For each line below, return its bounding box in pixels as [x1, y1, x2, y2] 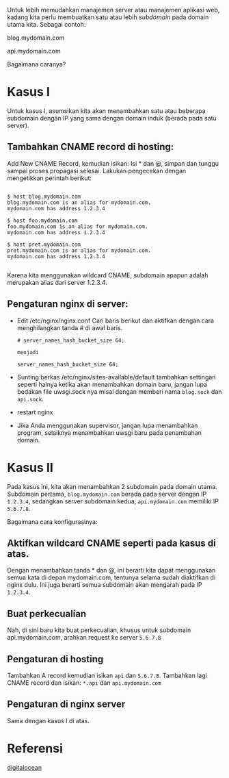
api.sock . [16, 394, 44, 403]
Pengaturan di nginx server [7, 699, 126, 710]
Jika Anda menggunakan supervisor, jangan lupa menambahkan [16, 421, 198, 429]
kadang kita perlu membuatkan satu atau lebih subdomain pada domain [7, 13, 209, 21]
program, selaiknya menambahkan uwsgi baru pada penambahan [16, 428, 202, 437]
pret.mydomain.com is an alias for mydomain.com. [7, 247, 152, 254]
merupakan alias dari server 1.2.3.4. [7, 278, 108, 286]
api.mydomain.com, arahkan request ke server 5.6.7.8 [7, 633, 161, 642]
